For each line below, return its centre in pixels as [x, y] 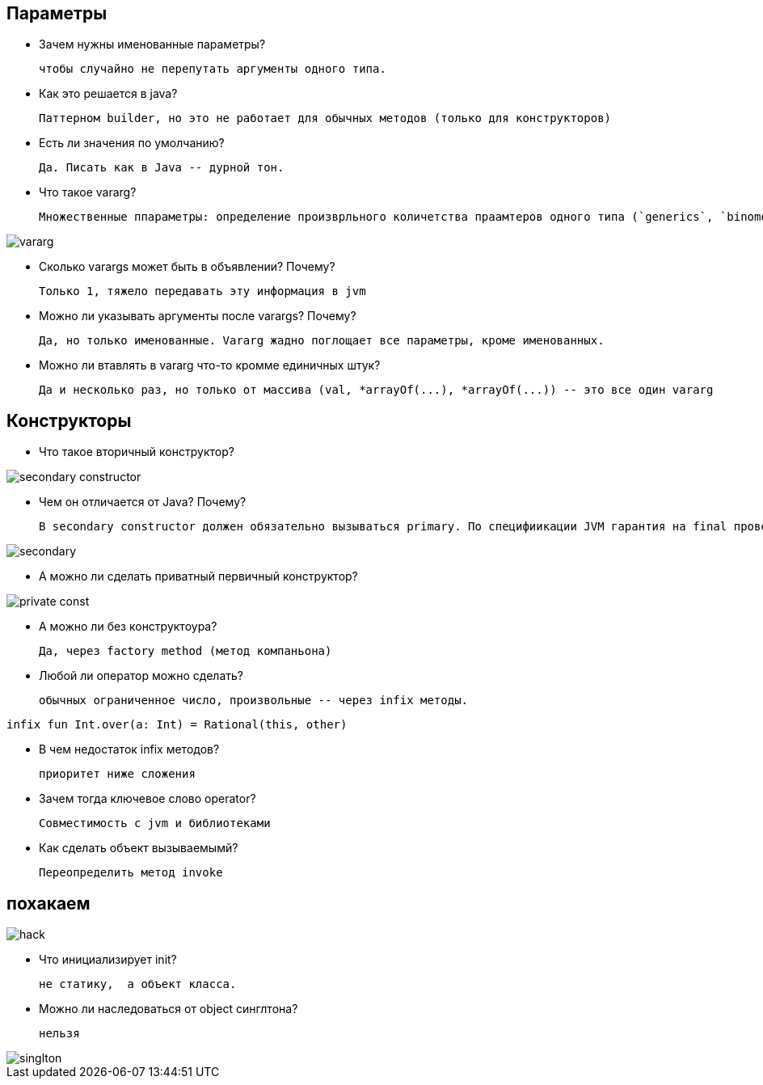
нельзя [59, 1034]
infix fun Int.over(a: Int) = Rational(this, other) [177, 725]
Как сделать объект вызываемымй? [139, 848]
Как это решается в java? [108, 94]
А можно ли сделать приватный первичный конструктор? [198, 576]
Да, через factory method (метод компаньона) [185, 651]
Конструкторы [69, 420]
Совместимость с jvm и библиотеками [155, 823]
